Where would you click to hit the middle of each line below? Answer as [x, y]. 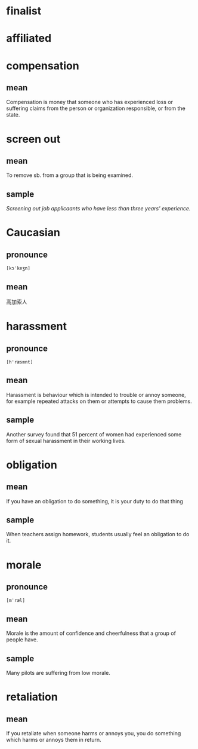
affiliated [29, 39]
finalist [24, 11]
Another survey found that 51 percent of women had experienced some [94, 434]
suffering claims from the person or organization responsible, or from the [96, 108]
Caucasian [33, 233]
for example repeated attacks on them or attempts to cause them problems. [99, 401]
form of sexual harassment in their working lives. [66, 441]
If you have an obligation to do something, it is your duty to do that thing [95, 501]
